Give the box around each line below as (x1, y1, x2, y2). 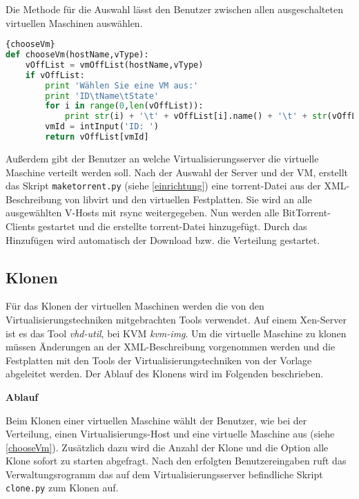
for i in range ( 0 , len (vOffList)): (45, 101, 204, 111)
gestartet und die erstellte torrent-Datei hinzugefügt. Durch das (38, 218, 307, 233)
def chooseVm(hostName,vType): (6, 50, 149, 60)
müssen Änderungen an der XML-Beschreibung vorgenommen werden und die (6, 339, 336, 354)
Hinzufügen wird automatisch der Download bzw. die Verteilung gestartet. (6, 232, 320, 247)
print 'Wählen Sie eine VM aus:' (45, 80, 199, 91)
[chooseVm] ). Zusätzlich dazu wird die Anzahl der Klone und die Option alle (6, 440, 329, 454)
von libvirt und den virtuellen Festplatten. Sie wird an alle (64, 191, 312, 206)
